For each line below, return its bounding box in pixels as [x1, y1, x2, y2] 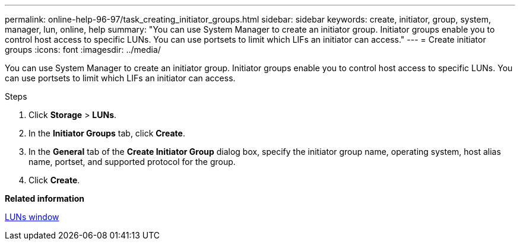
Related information [5, 193, 85, 203]
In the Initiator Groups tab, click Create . [28, 128, 185, 138]
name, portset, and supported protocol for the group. [28, 157, 236, 167]
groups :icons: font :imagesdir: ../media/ [5, 44, 161, 55]
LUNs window [5, 212, 59, 222]
